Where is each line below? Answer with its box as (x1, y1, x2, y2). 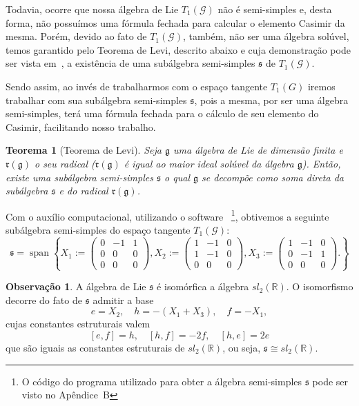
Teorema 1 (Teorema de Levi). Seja (6, 143, 162, 157)
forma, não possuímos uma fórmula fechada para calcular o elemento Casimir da (6, 15, 345, 30)
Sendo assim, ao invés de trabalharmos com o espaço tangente (6, 79, 268, 93)
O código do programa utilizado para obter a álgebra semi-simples (21, 374, 302, 388)
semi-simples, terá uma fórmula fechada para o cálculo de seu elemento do (6, 106, 319, 121)
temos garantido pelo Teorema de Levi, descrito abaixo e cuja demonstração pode (6, 42, 351, 57)
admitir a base (93, 292, 154, 307)
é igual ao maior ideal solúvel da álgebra (124, 156, 294, 170)
